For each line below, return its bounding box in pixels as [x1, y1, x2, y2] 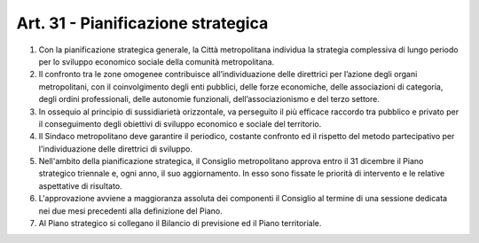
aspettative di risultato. [38, 180, 123, 191]
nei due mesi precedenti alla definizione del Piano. [38, 205, 223, 216]
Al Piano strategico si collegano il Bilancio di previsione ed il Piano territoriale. [38, 218, 322, 229]
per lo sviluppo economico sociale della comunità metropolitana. [38, 56, 275, 67]
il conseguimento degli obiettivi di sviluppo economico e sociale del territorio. [38, 118, 322, 129]
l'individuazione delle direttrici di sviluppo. [38, 143, 192, 154]
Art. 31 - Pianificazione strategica [16, 13, 269, 33]
